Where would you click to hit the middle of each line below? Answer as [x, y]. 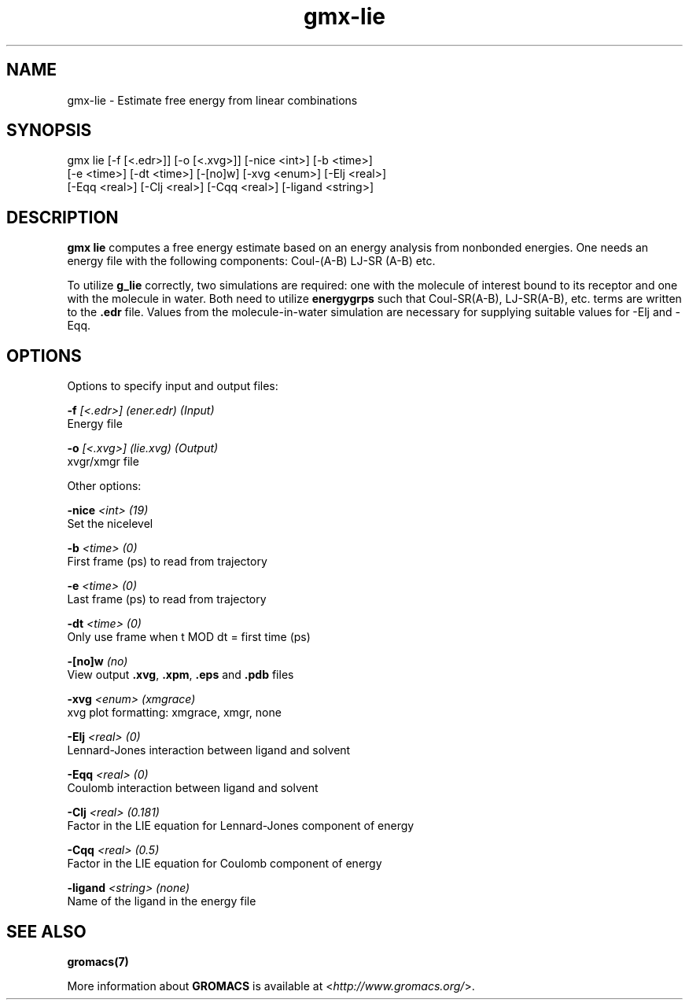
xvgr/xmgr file [103, 462]
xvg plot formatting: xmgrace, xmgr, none [174, 713]
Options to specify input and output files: [173, 386]
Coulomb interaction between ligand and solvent [193, 788]
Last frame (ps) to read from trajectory [167, 599]
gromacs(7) [98, 961]
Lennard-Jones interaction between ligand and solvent [209, 750]
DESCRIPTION [63, 217]
